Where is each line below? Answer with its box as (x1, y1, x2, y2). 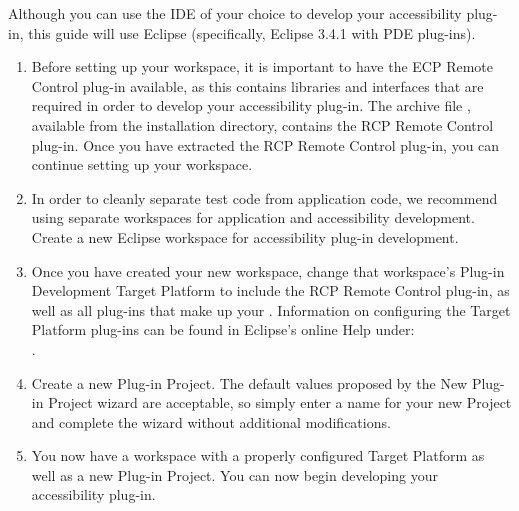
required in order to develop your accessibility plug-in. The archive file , (31, 95, 471, 116)
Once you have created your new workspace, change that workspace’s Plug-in (31, 260, 505, 281)
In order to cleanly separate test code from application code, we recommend (31, 187, 498, 208)
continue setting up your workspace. (31, 154, 253, 175)
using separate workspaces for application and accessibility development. (31, 207, 475, 228)
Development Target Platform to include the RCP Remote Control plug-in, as (31, 280, 510, 301)
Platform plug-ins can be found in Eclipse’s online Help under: (31, 319, 415, 340)
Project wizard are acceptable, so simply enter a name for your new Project (48, 392, 512, 413)
